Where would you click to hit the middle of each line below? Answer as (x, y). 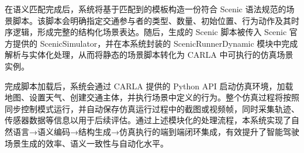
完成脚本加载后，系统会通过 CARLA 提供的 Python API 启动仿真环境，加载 (149, 86)
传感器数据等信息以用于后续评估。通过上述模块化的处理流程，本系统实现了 (148, 120)
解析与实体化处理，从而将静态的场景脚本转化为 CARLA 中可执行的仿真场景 (149, 55)
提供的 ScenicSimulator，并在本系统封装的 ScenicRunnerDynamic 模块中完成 (155, 43)
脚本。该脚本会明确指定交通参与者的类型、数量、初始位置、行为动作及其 (152, 20)
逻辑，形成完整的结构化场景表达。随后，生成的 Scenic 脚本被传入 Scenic (150, 32)
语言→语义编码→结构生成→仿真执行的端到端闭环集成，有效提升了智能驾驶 (156, 131)
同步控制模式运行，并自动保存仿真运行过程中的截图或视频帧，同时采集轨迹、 (152, 108)
